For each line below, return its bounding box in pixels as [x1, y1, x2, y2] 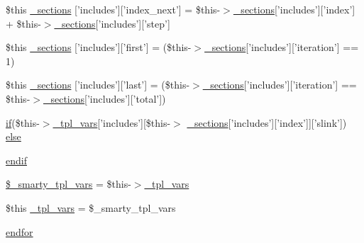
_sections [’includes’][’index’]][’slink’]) [187, 115, 347, 130]
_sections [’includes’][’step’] [54, 16, 170, 30]
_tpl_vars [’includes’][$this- [53, 115, 171, 130]
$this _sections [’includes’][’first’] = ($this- [6, 40, 192, 55]
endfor [6, 224, 33, 239]
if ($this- [6, 115, 40, 130]
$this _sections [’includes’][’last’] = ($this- [6, 77, 190, 92]
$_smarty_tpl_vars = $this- [6, 176, 131, 191]
